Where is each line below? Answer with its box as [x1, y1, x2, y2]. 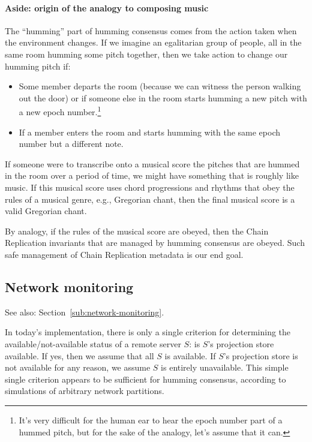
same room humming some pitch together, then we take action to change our [5, 47, 288, 60]
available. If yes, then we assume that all [5, 349, 154, 362]
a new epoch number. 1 [19, 104, 101, 118]
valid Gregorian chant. [5, 205, 87, 217]
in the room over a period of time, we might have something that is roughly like [5, 169, 299, 182]
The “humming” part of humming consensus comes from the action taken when [5, 24, 297, 37]
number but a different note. [19, 137, 124, 150]
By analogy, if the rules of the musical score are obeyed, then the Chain [5, 224, 269, 237]
